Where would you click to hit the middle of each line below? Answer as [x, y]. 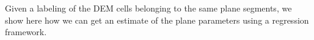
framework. [26, 32]
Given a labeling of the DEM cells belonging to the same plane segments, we [148, 8]
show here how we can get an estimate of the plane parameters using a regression [157, 20]
